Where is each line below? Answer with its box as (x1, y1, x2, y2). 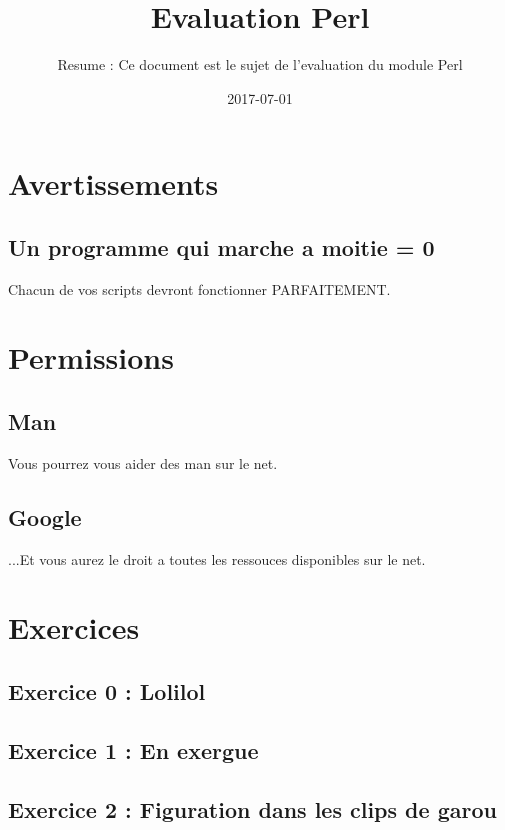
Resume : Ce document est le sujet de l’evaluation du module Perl (57, 54, 463, 75)
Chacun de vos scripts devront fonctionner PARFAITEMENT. (8, 278, 391, 299)
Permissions (8, 337, 174, 378)
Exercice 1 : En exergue (8, 734, 259, 765)
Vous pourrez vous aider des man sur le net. (8, 452, 278, 473)
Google (8, 501, 82, 532)
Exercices (8, 607, 140, 648)
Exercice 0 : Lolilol (8, 676, 206, 707)
